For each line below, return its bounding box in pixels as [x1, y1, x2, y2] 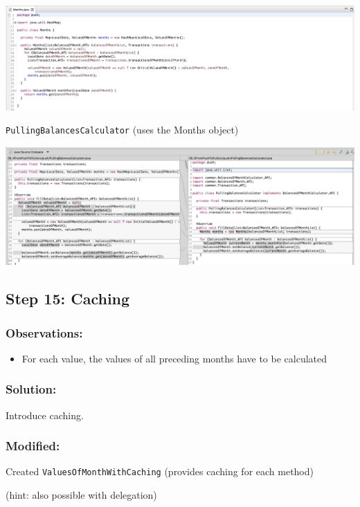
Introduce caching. [6, 407, 84, 422]
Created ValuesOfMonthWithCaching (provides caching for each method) [6, 464, 314, 479]
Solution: [6, 380, 57, 398]
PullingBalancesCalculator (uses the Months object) [6, 122, 239, 137]
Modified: [6, 437, 60, 454]
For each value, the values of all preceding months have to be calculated [21, 351, 327, 365]
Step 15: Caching [6, 288, 130, 309]
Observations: [6, 324, 83, 341]
